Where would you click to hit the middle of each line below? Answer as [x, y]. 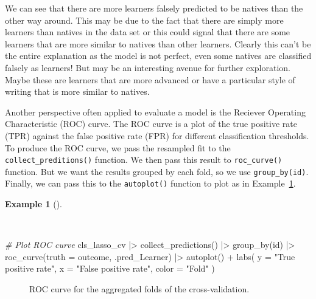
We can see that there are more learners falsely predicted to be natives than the [154, 8]
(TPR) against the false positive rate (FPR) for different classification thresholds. [157, 135]
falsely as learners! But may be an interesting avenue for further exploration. [148, 67]
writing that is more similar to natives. [77, 91]
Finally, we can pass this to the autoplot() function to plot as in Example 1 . [150, 183]
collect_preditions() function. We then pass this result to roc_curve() [144, 160]
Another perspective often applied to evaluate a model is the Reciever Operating [155, 112]
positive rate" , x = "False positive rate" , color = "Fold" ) [110, 268]
